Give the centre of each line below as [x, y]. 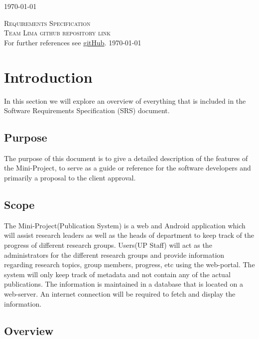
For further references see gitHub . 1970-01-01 [73, 42]
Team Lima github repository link [58, 33]
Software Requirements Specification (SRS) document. [87, 110]
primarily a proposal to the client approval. [70, 178]
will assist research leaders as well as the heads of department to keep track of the [129, 235]
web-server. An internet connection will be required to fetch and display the [120, 294]
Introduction [48, 77]
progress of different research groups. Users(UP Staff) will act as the [108, 245]
